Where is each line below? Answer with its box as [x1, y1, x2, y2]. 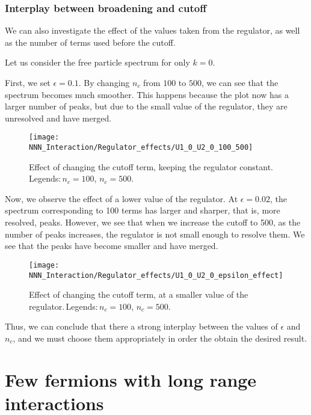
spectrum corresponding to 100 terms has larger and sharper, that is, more [5, 204, 280, 217]
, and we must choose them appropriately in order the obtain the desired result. [13, 331, 307, 344]
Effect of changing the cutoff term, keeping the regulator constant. [29, 160, 273, 173]
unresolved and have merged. [5, 111, 112, 124]
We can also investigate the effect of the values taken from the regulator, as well [5, 24, 300, 37]
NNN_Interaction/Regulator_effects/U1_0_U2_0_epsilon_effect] [29, 271, 283, 280]
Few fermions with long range [5, 367, 257, 392]
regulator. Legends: [29, 300, 98, 312]
